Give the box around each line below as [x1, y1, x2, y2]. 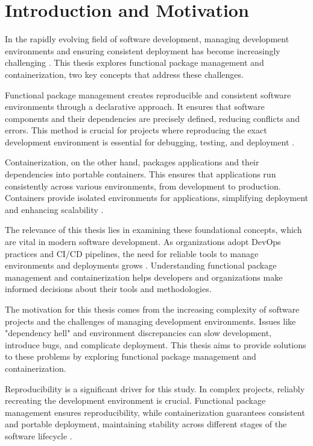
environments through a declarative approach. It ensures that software [5, 100, 265, 113]
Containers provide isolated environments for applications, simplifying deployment [5, 191, 309, 204]
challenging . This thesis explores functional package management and [5, 56, 264, 69]
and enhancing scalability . [5, 203, 104, 215]
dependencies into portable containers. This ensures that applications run [5, 168, 276, 180]
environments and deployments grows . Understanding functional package [5, 259, 277, 272]
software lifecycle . [5, 429, 72, 442]
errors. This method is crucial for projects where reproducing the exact [5, 124, 267, 136]
